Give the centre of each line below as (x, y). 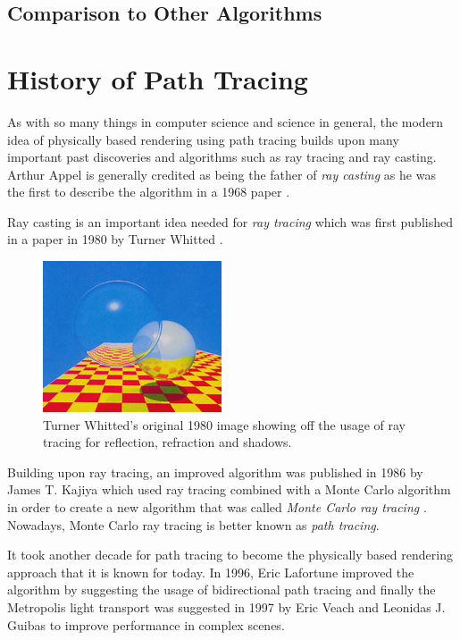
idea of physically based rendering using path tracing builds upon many (203, 139)
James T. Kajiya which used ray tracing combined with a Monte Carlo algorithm (229, 489)
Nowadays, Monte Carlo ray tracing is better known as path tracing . (193, 524)
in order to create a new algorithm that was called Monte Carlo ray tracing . (217, 507)
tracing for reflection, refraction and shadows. (167, 442)
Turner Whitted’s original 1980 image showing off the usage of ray (225, 424)
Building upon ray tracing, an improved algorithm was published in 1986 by (215, 472)
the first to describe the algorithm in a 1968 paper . (149, 192)
